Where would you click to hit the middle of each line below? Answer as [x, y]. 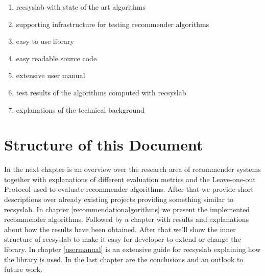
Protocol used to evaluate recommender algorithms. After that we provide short [129, 189]
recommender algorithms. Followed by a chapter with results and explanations [127, 219]
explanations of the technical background [80, 109]
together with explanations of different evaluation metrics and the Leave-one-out [130, 179]
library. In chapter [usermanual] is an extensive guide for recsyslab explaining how [132, 249]
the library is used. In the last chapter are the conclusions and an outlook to [124, 259]
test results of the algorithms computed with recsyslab [101, 92]
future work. [23, 269]
